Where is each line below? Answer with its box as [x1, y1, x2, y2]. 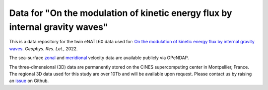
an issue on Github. [9, 78, 49, 84]
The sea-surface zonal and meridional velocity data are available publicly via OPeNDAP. [9, 55, 189, 61]
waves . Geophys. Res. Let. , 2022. [9, 45, 78, 52]
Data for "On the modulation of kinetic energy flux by [9, 7, 232, 18]
